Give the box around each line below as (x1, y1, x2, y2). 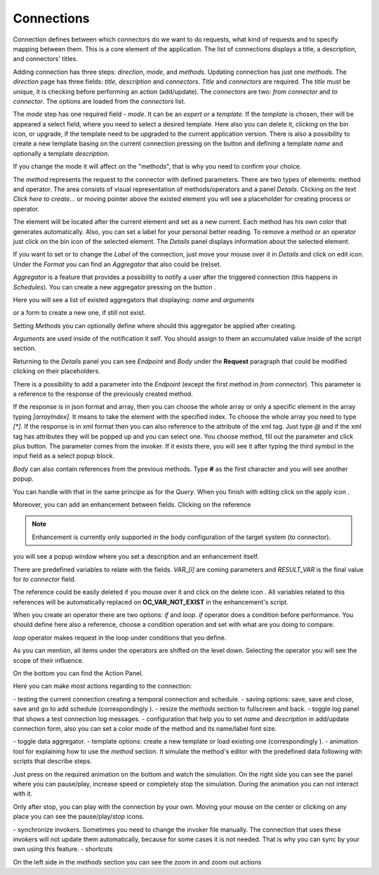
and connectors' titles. (13, 55, 78, 63)
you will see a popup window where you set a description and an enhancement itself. (13, 552, 260, 561)
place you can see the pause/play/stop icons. (13, 812, 145, 821)
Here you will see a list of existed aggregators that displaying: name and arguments (13, 295, 255, 304)
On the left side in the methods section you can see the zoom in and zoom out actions (13, 857, 262, 866)
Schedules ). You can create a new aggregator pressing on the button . (13, 283, 216, 291)
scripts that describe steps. (13, 757, 93, 765)
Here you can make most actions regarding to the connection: (13, 682, 192, 690)
